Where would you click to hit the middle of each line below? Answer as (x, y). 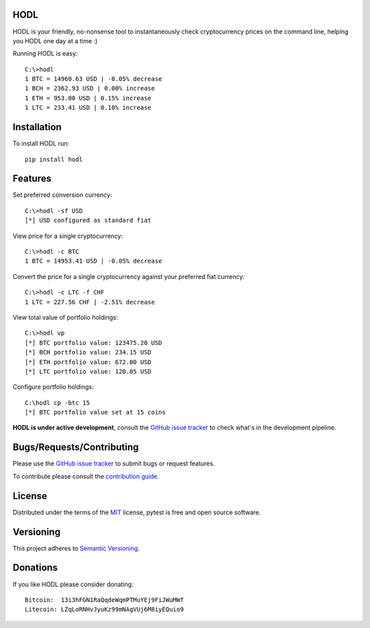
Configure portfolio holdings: (53, 387)
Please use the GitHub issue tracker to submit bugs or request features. (114, 463)
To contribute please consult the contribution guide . (86, 476)
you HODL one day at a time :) (55, 40)
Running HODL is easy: (45, 53)
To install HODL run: (41, 143)
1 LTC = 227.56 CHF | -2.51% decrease (90, 302)
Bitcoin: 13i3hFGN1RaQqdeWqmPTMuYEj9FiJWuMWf (104, 600)
